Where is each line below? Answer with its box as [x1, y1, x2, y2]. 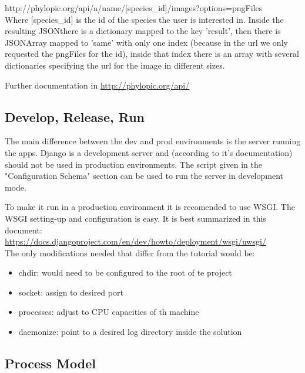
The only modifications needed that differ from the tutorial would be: [5, 246, 255, 259]
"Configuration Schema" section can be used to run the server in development [5, 169, 284, 182]
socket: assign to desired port [18, 286, 123, 298]
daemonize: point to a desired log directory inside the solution [18, 325, 242, 338]
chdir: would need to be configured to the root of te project [18, 266, 232, 279]
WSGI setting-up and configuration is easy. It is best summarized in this [5, 212, 266, 224]
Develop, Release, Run [5, 107, 145, 126]
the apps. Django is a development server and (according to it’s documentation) [5, 146, 293, 158]
